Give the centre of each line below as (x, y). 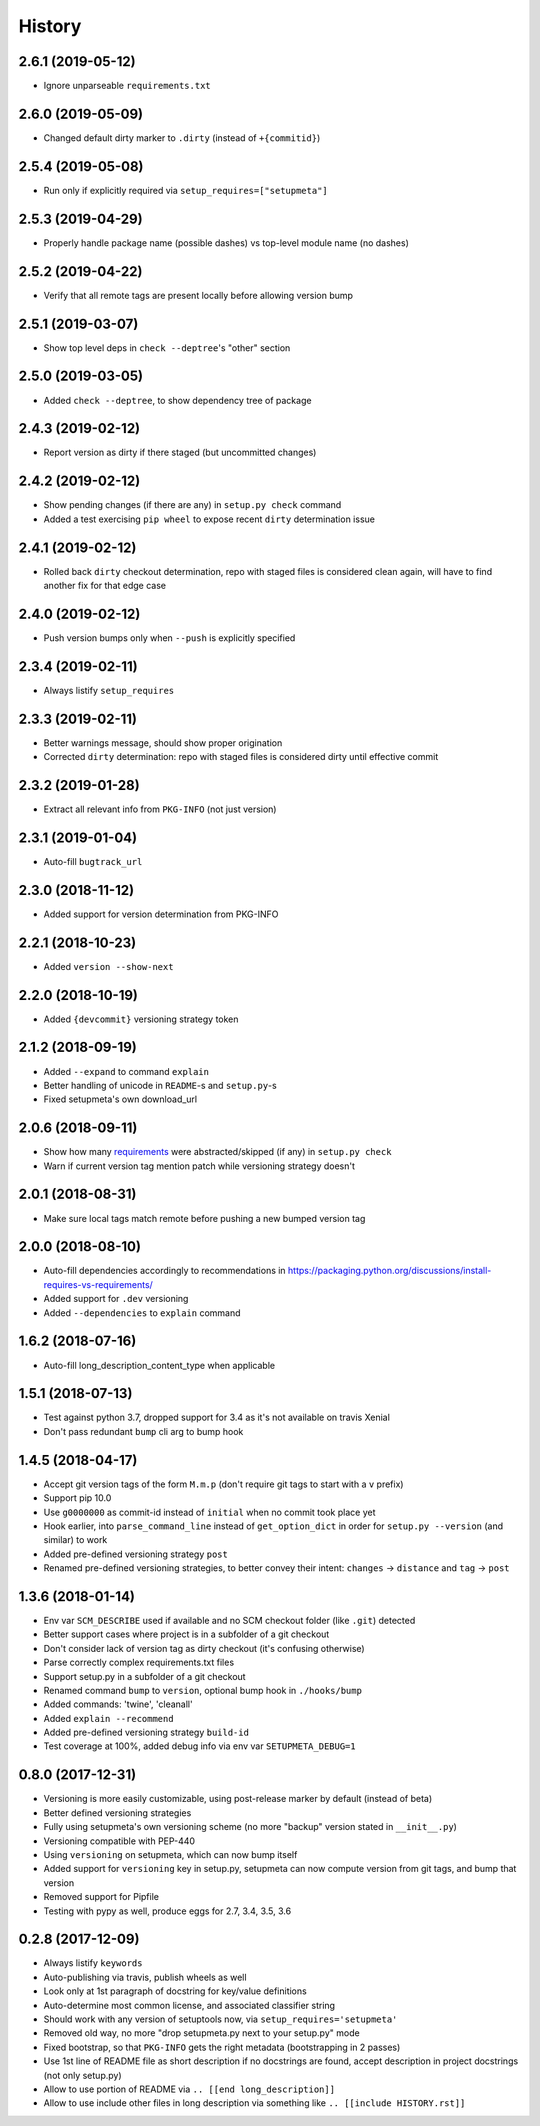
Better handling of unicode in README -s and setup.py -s (160, 1085)
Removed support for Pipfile (101, 1897)
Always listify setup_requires (109, 690)
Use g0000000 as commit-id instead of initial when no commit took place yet (209, 1512)
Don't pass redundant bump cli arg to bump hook (143, 1431)
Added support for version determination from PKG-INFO (161, 914)
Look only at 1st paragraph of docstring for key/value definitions (175, 1991)
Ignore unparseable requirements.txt (127, 86)
